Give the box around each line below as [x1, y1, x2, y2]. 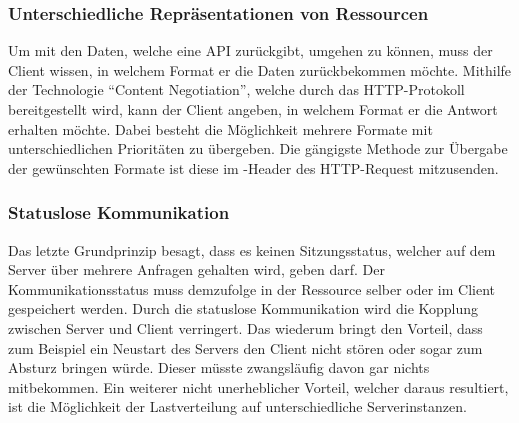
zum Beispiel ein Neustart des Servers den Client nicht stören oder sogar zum [8, 337, 483, 358]
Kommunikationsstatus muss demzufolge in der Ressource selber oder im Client [8, 278, 496, 299]
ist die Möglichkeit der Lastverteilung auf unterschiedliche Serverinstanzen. [8, 396, 467, 417]
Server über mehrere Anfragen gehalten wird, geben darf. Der [8, 259, 386, 280]
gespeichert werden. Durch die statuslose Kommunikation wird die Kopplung [8, 298, 479, 319]
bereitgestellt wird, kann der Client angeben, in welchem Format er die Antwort [8, 99, 498, 119]
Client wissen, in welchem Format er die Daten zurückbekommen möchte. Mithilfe [8, 59, 512, 80]
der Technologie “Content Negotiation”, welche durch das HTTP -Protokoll [8, 79, 465, 100]
